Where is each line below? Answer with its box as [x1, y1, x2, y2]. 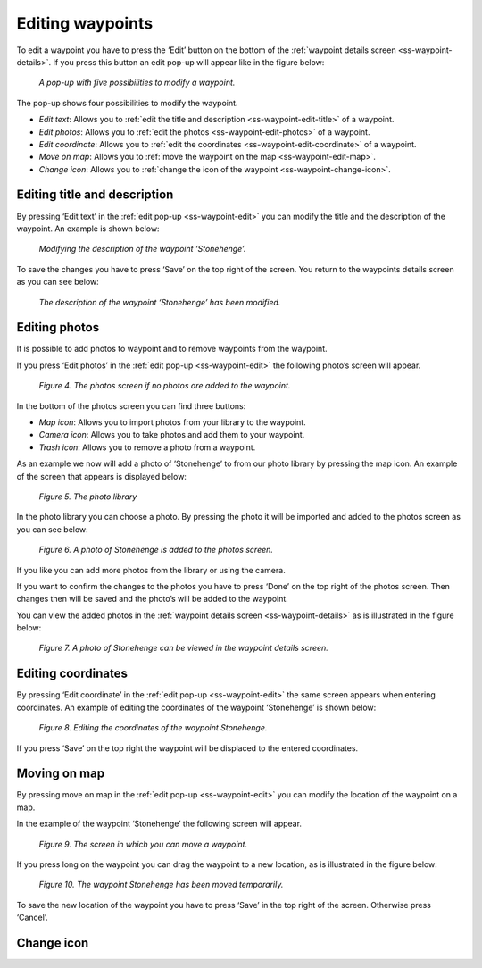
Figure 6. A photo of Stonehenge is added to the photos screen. [38, 545, 274, 555]
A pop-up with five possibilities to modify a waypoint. [38, 77, 236, 88]
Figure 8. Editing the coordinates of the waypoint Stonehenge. [38, 722, 268, 733]
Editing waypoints [16, 13, 154, 33]
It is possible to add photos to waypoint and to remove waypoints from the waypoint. [16, 344, 328, 355]
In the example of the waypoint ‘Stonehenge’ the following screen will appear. [16, 818, 303, 830]
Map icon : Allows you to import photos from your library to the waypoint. [38, 417, 307, 428]
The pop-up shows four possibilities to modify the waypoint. [16, 97, 238, 108]
